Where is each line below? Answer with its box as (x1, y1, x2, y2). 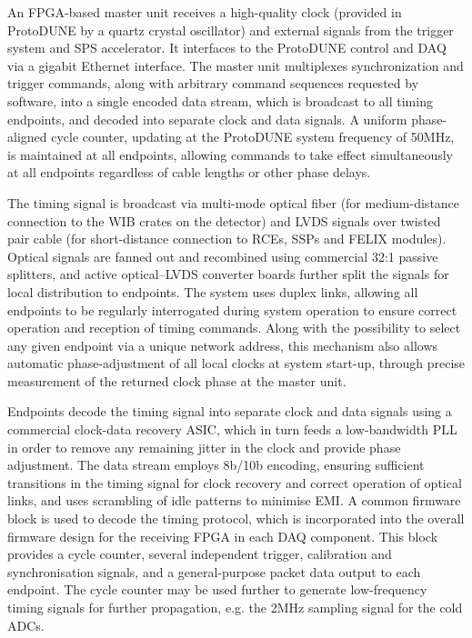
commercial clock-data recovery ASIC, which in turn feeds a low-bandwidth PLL (7, 420, 457, 439)
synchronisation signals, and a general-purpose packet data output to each (7, 562, 421, 581)
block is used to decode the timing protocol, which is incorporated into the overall (7, 509, 465, 528)
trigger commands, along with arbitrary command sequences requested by (7, 74, 419, 93)
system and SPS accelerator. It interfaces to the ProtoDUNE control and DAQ (7, 38, 447, 57)
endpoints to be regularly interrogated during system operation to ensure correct (7, 300, 457, 319)
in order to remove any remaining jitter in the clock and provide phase (7, 437, 401, 456)
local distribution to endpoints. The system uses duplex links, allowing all (7, 282, 418, 301)
